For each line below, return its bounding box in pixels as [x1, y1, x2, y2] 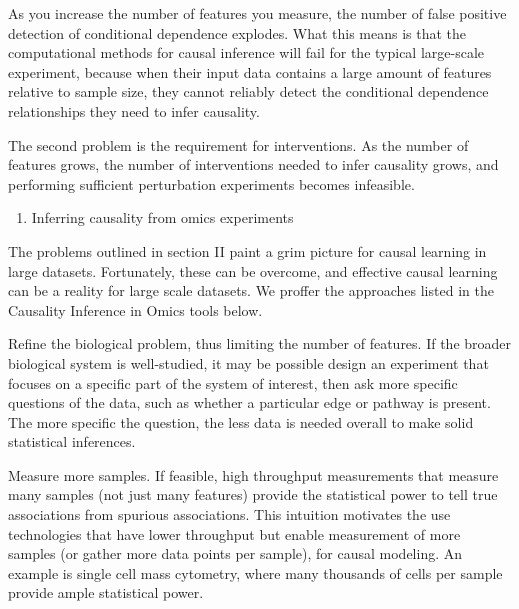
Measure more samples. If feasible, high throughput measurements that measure [8, 464, 499, 485]
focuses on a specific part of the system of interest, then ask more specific [8, 372, 458, 393]
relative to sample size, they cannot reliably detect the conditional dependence [8, 81, 489, 102]
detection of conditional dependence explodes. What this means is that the [8, 22, 467, 43]
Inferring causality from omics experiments [31, 207, 294, 228]
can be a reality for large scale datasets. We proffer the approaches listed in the [8, 280, 494, 301]
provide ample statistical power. [8, 582, 204, 603]
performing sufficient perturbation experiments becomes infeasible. [8, 173, 415, 194]
